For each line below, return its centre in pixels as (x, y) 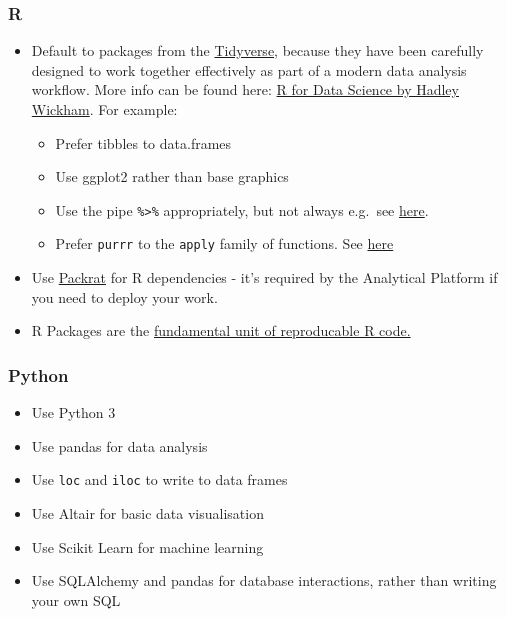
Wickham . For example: (104, 109)
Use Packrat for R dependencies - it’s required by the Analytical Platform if (264, 277)
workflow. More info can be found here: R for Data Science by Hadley (245, 89)
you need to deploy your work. (124, 296)
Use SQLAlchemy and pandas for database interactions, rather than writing (264, 580)
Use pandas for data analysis (119, 445)
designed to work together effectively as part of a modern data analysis (249, 69)
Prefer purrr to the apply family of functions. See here (224, 243)
